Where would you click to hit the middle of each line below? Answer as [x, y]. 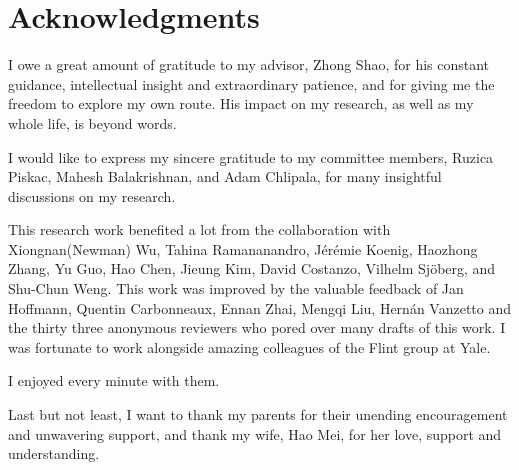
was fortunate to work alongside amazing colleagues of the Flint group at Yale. [249, 346]
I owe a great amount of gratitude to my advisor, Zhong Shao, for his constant [249, 64]
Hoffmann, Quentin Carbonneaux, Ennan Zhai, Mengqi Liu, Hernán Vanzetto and [260, 307]
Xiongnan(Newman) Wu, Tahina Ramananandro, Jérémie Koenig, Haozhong [243, 248]
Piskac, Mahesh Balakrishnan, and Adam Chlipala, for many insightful [225, 176]
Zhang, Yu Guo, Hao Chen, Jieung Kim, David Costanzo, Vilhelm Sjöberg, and [252, 268]
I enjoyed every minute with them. [114, 380]
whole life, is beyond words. [92, 122]
